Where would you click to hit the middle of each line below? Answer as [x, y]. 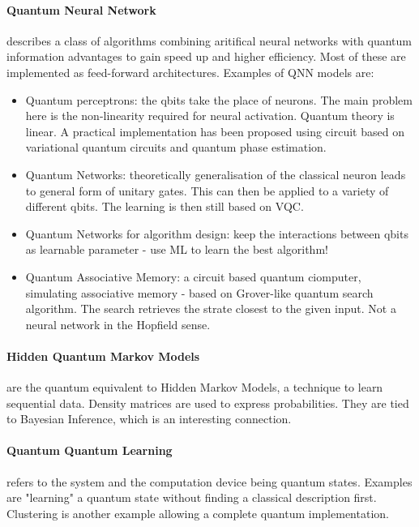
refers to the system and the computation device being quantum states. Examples [209, 481]
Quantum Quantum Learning [90, 450]
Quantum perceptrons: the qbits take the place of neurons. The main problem [219, 99]
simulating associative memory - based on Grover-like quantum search [199, 292]
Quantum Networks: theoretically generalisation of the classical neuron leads [216, 174]
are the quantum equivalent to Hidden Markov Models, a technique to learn [195, 387]
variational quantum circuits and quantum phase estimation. [176, 147]
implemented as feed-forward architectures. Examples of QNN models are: [190, 72]
